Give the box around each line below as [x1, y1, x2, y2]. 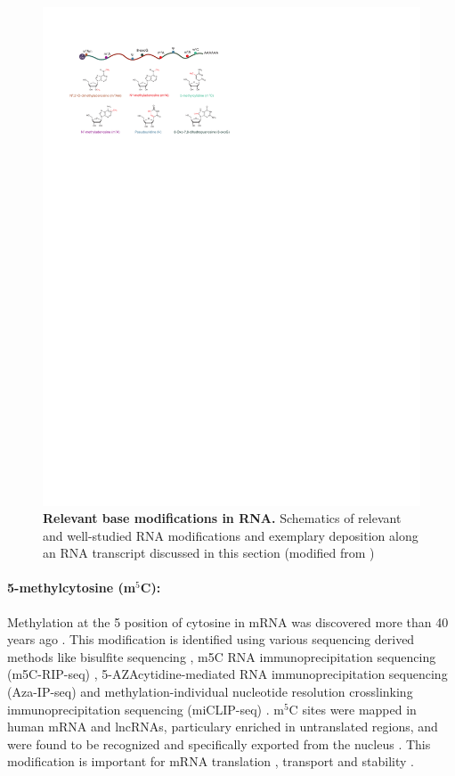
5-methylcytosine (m [7, 578, 136, 597]
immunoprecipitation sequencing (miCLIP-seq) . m [7, 699, 284, 718]
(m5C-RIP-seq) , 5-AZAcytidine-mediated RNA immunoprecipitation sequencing [7, 665, 448, 683]
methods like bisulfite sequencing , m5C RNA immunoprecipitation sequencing [7, 647, 436, 666]
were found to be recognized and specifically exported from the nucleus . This [7, 734, 431, 753]
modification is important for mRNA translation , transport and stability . [7, 752, 414, 771]
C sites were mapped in [288, 699, 417, 718]
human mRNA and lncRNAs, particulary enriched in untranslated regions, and [7, 717, 438, 736]
